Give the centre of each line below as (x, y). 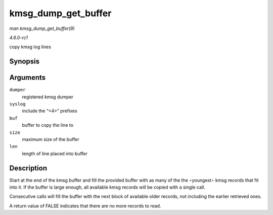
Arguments (28, 78)
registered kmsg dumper (48, 97)
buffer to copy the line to (48, 125)
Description (28, 168)
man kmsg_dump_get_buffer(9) (42, 28)
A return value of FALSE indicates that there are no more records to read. (85, 206)
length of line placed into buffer (55, 153)
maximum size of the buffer (51, 139)
